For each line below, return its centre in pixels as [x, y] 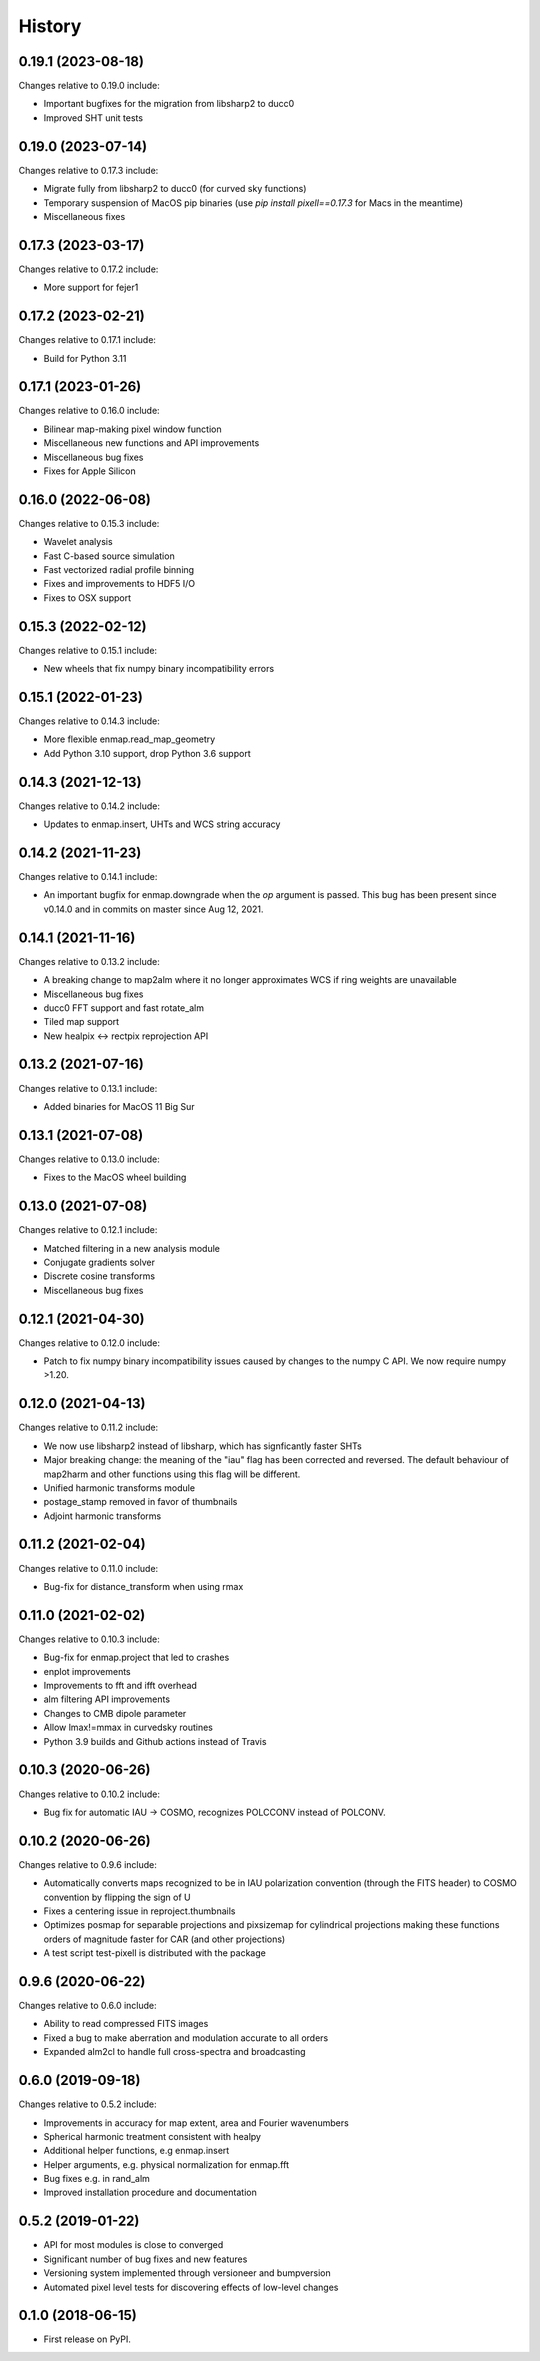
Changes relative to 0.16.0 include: [89, 411]
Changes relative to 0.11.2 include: [88, 1427]
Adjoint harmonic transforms [102, 1516]
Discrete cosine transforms [99, 1276]
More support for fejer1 [91, 287]
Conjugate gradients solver [99, 1262]
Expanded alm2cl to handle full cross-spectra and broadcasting [174, 2052]
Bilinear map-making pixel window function [132, 429]
